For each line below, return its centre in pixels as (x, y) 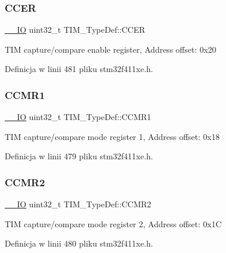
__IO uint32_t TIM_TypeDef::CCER (75, 30)
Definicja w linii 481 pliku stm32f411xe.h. (79, 69)
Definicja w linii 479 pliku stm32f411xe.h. (79, 156)
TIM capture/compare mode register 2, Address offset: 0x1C (113, 223)
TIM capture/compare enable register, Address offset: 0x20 (111, 49)
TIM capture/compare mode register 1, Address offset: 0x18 (112, 136)
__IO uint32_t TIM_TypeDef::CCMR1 (78, 117)
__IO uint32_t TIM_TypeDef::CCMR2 (78, 204)
